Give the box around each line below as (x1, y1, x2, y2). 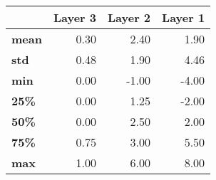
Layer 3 (53, 9, 96, 26)
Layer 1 (162, 9, 205, 26)
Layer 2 (108, 9, 151, 26)
